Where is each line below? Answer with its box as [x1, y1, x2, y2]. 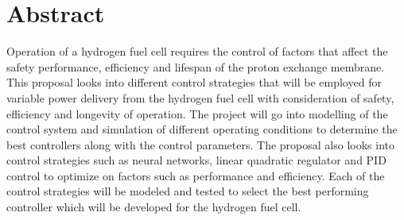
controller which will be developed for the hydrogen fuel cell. [6, 199, 301, 215]
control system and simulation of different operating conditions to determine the [6, 121, 398, 137]
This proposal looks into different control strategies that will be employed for [6, 74, 382, 91]
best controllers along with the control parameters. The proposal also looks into [6, 136, 394, 152]
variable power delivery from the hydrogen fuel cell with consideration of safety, [6, 89, 394, 106]
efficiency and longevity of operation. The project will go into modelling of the [6, 105, 388, 122]
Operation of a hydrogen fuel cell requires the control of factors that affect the [6, 43, 388, 60]
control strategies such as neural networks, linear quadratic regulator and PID [6, 152, 387, 168]
